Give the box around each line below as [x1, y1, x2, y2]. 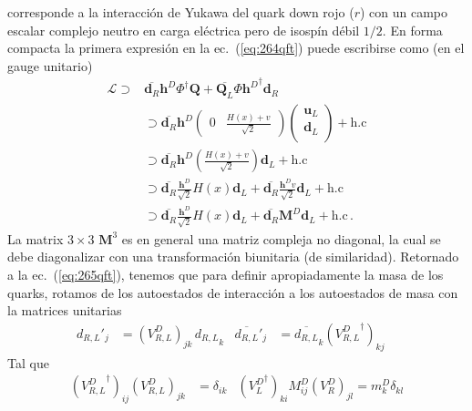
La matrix [7, 229, 64, 248]
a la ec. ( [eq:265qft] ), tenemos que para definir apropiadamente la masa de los [7, 265, 444, 284]
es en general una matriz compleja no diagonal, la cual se [121, 229, 441, 248]
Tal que [7, 353, 49, 372]
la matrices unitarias [7, 301, 122, 320]
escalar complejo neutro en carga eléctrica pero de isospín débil [7, 20, 360, 39]
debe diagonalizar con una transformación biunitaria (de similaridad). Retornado [7, 247, 459, 266]
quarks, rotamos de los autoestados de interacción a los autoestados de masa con [7, 283, 458, 302]
